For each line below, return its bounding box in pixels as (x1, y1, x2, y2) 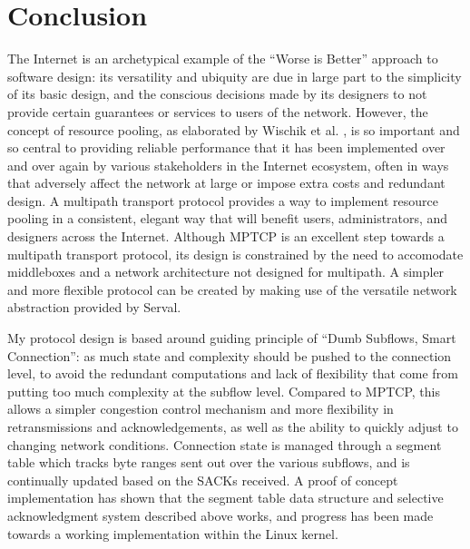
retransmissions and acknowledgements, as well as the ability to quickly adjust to (7, 417, 458, 436)
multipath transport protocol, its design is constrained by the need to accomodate (7, 244, 464, 263)
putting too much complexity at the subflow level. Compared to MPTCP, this (7, 381, 440, 400)
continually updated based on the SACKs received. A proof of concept (7, 470, 398, 489)
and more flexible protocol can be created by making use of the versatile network (7, 279, 457, 299)
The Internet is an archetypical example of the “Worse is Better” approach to (7, 49, 438, 68)
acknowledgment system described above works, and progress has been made (7, 505, 434, 524)
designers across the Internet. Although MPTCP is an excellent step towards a (7, 227, 445, 246)
